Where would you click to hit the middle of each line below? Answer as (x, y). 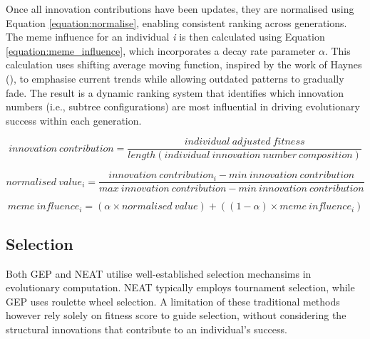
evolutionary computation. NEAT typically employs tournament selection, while (180, 287)
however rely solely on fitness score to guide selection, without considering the (176, 315)
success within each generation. (74, 120)
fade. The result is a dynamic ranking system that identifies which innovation (175, 92)
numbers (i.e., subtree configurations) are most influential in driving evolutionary (183, 106)
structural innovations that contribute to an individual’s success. (147, 329)
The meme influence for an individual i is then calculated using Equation (165, 37)
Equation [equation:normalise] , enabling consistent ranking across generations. (176, 22)
